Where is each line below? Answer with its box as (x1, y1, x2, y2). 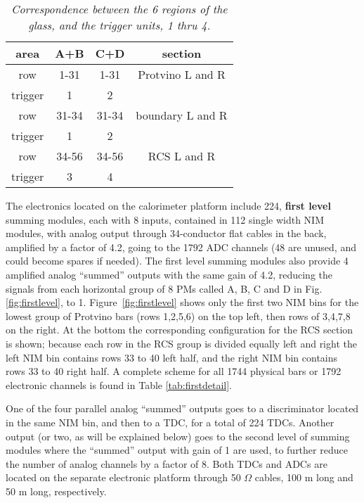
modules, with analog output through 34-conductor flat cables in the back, (6, 226, 327, 241)
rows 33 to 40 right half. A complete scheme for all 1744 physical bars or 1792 (6, 364, 342, 378)
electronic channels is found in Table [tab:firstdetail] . (6, 377, 232, 392)
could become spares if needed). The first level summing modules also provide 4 (6, 253, 349, 268)
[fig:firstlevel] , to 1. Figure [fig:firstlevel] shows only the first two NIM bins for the (6, 295, 359, 310)
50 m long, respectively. (6, 483, 107, 498)
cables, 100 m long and (254, 470, 353, 485)
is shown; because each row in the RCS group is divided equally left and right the (6, 336, 357, 350)
